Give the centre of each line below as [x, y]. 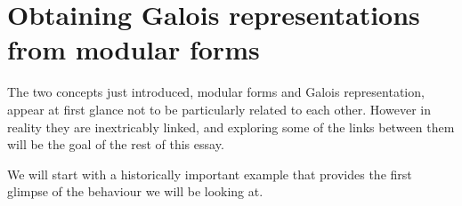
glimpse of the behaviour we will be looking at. [135, 191]
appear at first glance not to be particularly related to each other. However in [219, 109]
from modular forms [134, 49]
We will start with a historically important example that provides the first [210, 174]
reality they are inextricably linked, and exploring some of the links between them [231, 127]
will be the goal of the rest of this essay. [116, 144]
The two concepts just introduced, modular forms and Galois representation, [216, 92]
